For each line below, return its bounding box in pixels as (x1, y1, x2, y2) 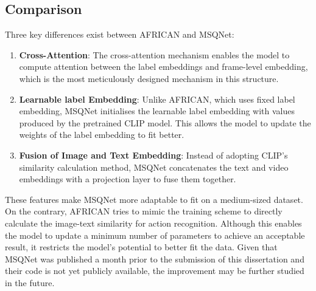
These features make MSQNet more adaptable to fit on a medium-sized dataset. (5, 193, 303, 205)
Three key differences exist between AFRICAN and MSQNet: (5, 28, 234, 41)
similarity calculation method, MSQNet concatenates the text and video (19, 160, 289, 173)
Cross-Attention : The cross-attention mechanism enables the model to (19, 48, 290, 61)
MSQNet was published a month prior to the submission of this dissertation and (5, 252, 304, 265)
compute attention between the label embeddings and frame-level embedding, (19, 60, 308, 73)
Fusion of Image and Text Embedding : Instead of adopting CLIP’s (19, 148, 288, 161)
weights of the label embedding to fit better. (19, 128, 184, 141)
